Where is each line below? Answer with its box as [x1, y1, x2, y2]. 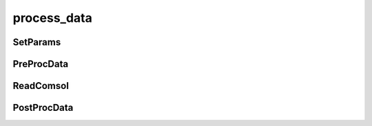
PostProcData [12, 102, 74, 114]
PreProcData [12, 58, 69, 70]
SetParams [12, 36, 61, 48]
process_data [12, 10, 92, 25]
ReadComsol [12, 80, 69, 92]
